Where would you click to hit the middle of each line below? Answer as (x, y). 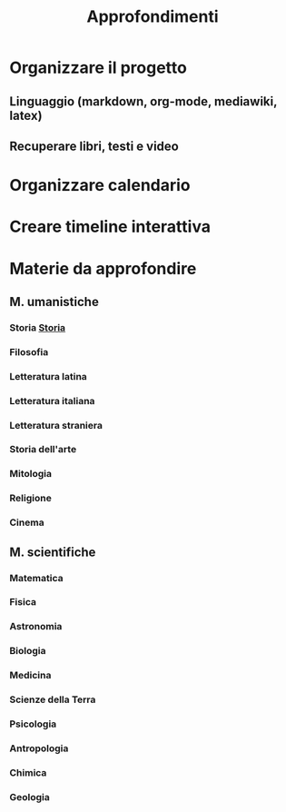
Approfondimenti (153, 17)
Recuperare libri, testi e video (94, 146)
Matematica (36, 578)
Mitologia (31, 474)
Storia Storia (38, 327)
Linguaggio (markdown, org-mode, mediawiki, (143, 101)
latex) (26, 115)
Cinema (27, 522)
